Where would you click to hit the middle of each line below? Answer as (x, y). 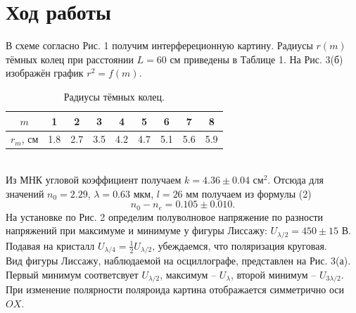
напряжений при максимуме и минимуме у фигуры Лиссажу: (136, 230)
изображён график (45, 73)
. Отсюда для (295, 180)
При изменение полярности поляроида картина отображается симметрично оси (175, 289)
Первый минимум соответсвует (72, 274)
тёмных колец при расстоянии (70, 59)
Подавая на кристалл (50, 245)
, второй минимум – (273, 274)
